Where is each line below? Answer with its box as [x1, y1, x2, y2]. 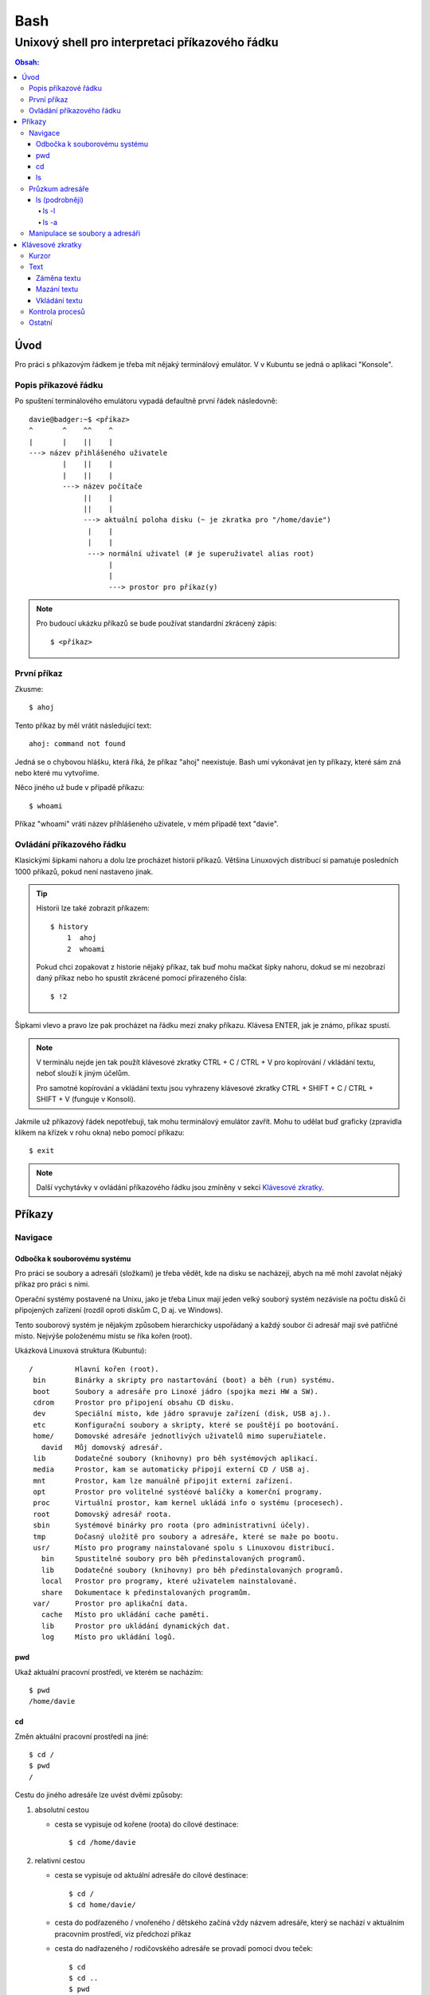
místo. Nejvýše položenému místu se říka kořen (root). [14, 1331, 193, 1341]
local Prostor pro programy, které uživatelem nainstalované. [41, 1577, 298, 1586]
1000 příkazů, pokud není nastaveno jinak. [14, 867, 154, 876]
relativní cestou [34, 1855, 85, 1865]
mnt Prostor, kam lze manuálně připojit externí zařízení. [33, 1476, 294, 1485]
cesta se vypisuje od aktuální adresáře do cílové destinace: [54, 1871, 248, 1880]
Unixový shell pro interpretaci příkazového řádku [14, 35, 279, 49]
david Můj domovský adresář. [41, 1443, 163, 1452]
